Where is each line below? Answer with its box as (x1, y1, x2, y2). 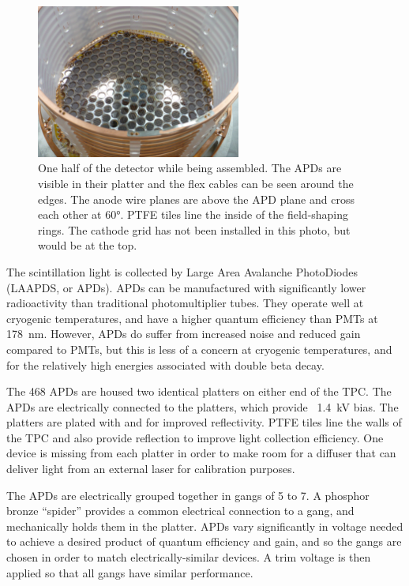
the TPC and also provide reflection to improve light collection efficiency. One (6, 429, 384, 445)
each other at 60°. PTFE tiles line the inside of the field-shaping (38, 206, 349, 223)
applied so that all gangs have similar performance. (6, 564, 253, 580)
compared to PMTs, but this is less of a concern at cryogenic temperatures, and (6, 340, 392, 357)
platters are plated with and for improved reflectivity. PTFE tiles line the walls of (6, 414, 402, 430)
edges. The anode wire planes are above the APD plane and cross (38, 190, 355, 207)
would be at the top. (38, 237, 137, 254)
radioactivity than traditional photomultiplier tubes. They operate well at (6, 295, 364, 311)
